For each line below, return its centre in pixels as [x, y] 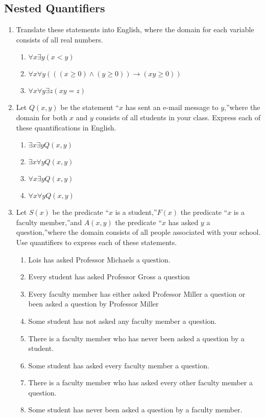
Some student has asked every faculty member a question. [119, 365]
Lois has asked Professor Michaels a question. [99, 259]
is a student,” [136, 212]
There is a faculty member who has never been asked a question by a [136, 338]
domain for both [42, 117]
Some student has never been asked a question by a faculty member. [135, 410]
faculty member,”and [49, 222]
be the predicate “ [81, 212]
